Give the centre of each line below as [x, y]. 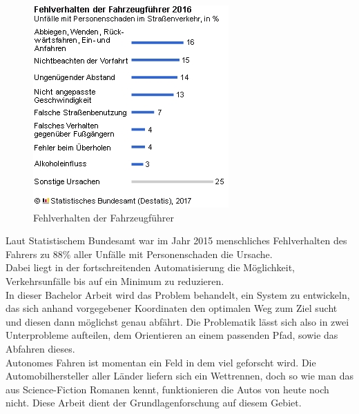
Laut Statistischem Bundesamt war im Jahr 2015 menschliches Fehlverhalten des [176, 240]
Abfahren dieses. [40, 348]
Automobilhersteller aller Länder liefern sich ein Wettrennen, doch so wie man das [179, 376]
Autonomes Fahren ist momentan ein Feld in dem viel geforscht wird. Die [161, 362]
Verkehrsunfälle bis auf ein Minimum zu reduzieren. [115, 280]
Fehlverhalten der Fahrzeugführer [104, 217]
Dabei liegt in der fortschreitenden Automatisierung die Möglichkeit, [150, 267]
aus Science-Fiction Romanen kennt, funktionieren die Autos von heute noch [167, 389]
